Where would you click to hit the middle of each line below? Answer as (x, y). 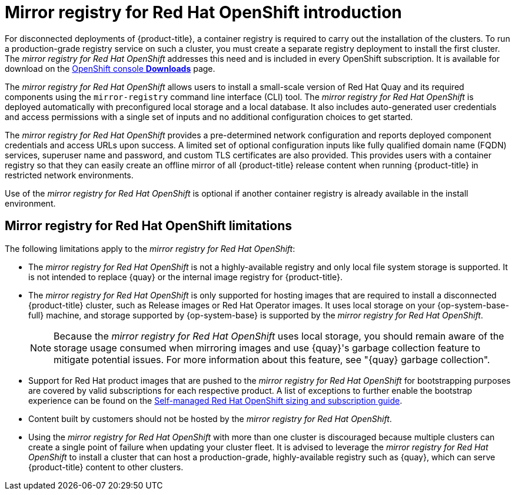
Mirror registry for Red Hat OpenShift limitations (148, 226)
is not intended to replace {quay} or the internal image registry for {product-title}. (185, 277)
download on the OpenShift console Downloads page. (110, 68)
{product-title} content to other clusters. (106, 467)
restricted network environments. (69, 175)
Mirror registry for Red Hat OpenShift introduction (203, 12)
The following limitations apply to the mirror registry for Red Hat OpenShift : (150, 248)
